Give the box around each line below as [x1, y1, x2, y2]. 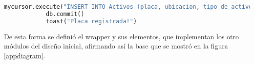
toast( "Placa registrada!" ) [45, 17, 137, 25]
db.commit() [45, 10, 85, 17]
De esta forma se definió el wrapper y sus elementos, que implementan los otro [4, 31, 239, 41]
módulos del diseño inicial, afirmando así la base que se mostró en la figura [4, 41, 228, 51]
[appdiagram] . [4, 50, 45, 60]
